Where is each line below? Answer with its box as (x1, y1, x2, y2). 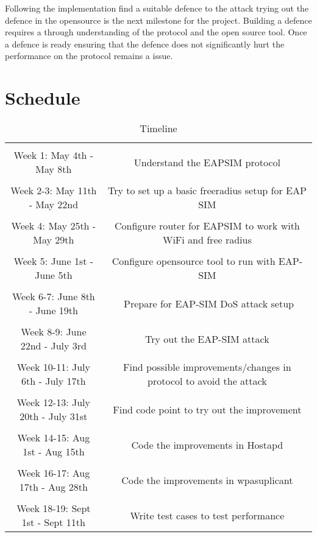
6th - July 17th (21, 374, 86, 388)
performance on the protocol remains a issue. (5, 49, 173, 62)
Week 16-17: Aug (17, 466, 90, 480)
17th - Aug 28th (19, 480, 88, 494)
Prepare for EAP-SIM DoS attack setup (124, 296, 294, 311)
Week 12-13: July (16, 395, 90, 410)
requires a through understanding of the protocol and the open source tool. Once (5, 26, 307, 38)
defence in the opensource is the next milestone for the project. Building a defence (5, 13, 312, 26)
